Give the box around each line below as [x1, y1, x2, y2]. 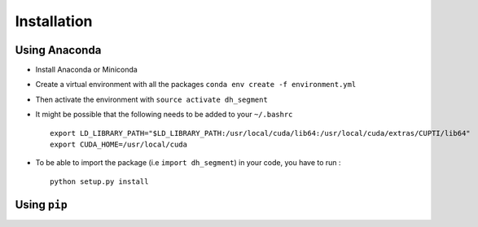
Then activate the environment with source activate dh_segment [35, 94, 268, 104]
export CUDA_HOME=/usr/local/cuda [50, 140, 187, 150]
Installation [15, 12, 93, 30]
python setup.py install [50, 177, 149, 186]
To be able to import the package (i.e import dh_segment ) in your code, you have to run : [35, 158, 341, 168]
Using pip [15, 198, 68, 212]
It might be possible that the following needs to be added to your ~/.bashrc [35, 110, 293, 120]
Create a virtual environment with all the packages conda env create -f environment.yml [35, 80, 357, 89]
